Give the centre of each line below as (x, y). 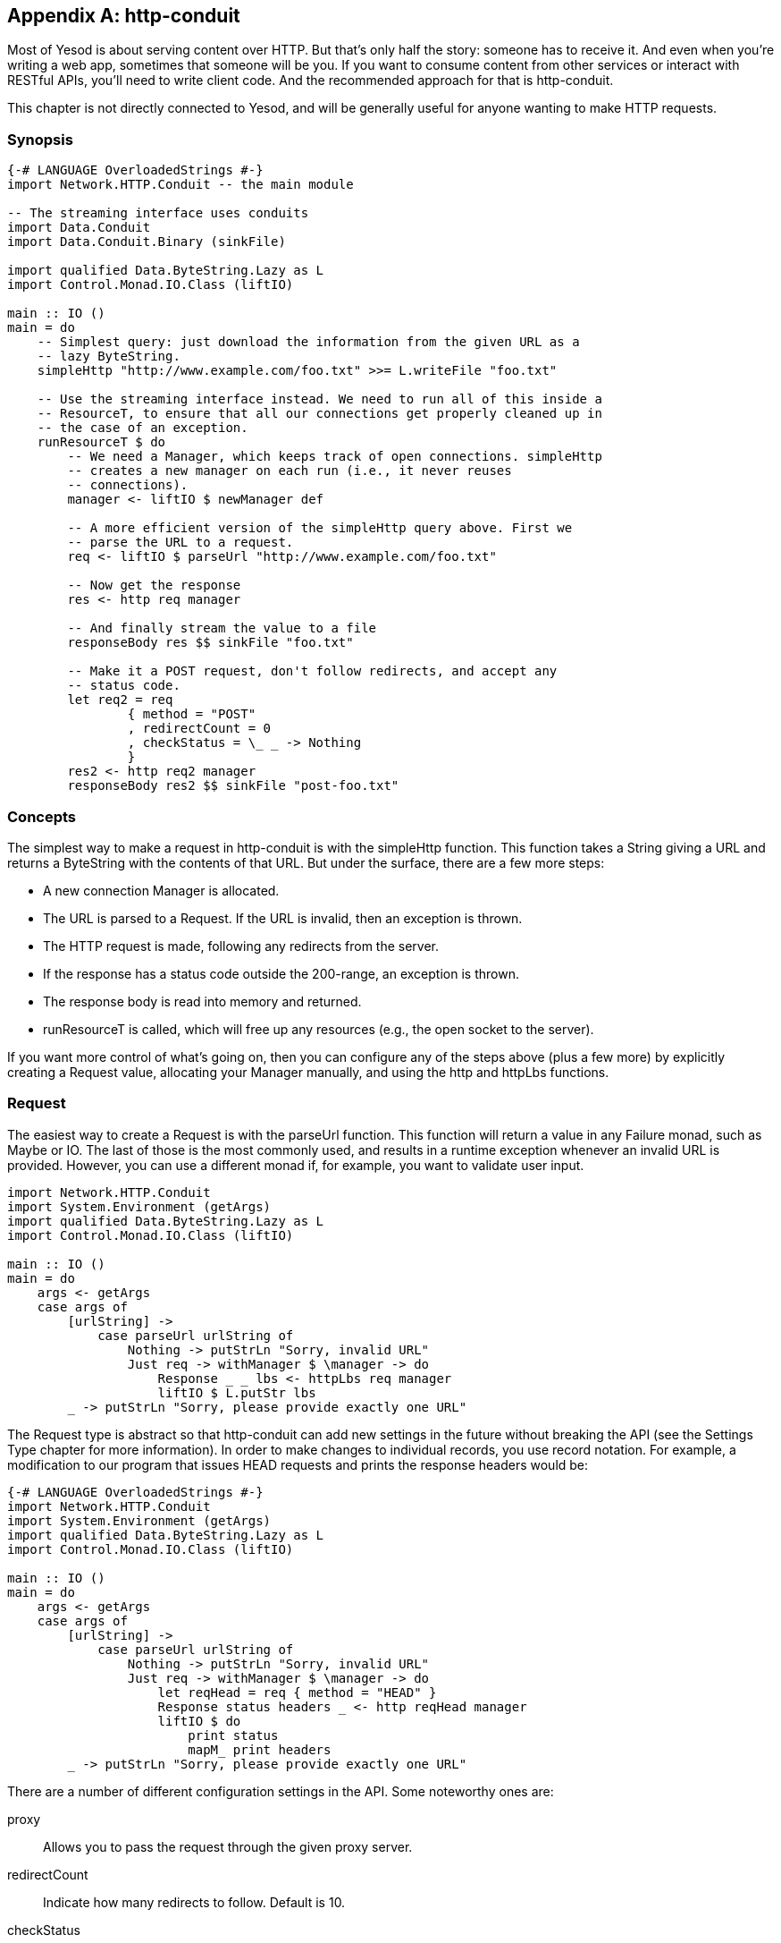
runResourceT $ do (101, 442)
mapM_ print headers (260, 1749)
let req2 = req (120, 700)
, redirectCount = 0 (199, 729)
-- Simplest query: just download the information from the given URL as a (308, 342)
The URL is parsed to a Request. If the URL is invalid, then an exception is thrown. (283, 918)
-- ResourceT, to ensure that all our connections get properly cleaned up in (319, 414)
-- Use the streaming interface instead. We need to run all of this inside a (319, 399)
